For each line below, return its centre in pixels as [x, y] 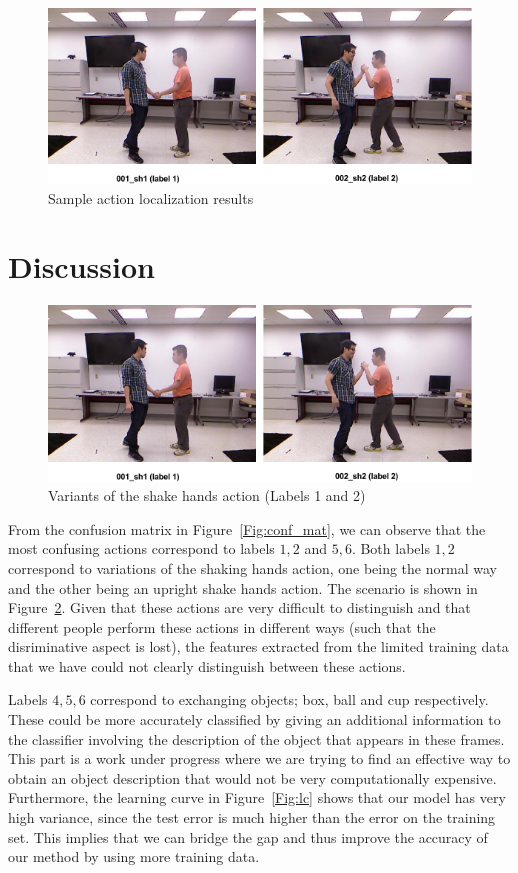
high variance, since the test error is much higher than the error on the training [252, 817]
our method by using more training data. [134, 856]
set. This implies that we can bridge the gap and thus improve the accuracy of [248, 836]
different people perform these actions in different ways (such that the [222, 626]
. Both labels [390, 548]
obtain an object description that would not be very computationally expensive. [252, 777]
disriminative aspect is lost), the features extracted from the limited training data [258, 646]
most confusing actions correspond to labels [141, 548]
